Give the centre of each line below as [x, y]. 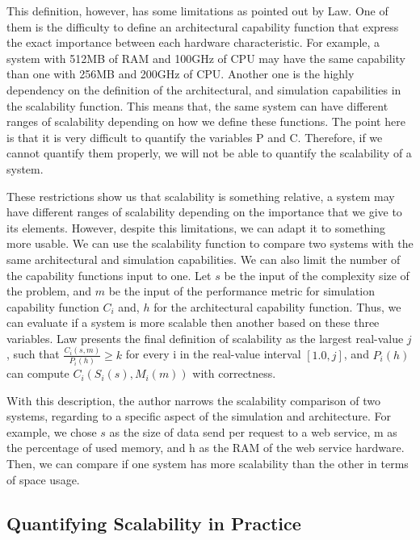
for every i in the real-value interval [213, 354]
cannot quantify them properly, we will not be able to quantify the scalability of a [209, 153]
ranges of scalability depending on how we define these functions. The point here [206, 121]
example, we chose [52, 431]
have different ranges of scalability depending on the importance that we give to [204, 212]
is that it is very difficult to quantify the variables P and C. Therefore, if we [195, 137]
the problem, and [49, 291]
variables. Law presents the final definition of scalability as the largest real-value [205, 338]
